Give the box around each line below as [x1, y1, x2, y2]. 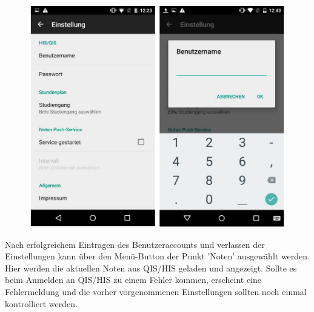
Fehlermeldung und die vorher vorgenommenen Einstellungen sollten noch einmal [5, 285, 307, 297]
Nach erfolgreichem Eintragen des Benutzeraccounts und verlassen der [5, 238, 265, 250]
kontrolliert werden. [5, 297, 78, 310]
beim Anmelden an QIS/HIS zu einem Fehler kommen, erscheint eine [5, 273, 262, 286]
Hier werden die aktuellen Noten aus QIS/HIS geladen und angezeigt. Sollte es [5, 261, 297, 274]
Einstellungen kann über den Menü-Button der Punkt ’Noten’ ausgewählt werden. [5, 250, 310, 262]
